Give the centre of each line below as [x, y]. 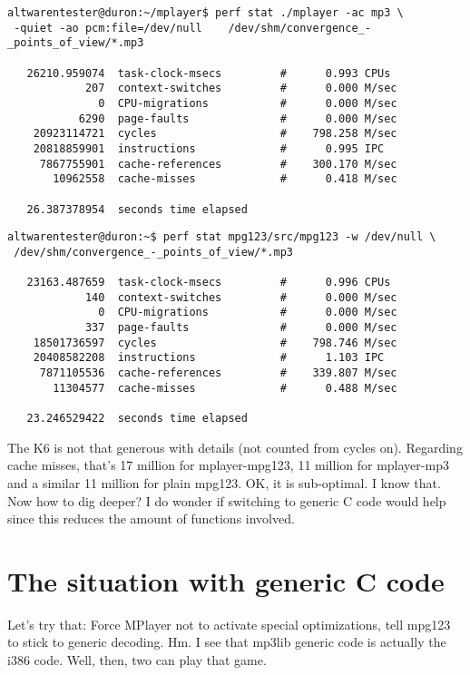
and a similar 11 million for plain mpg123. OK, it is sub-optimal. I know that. [224, 482]
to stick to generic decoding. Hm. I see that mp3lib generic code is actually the [227, 642]
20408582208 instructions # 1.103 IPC [209, 358]
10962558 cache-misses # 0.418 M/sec [225, 179]
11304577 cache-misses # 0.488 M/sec [225, 388]
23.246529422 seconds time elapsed [137, 419]
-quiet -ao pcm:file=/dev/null [108, 28]
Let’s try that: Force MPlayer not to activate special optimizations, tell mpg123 [229, 624]
